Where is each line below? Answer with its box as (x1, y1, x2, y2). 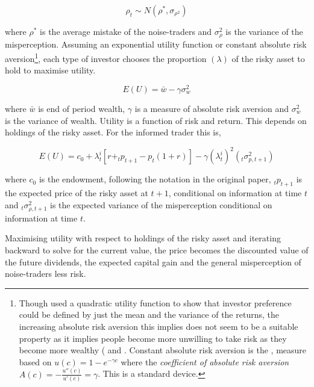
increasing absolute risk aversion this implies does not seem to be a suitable (19, 320, 298, 332)
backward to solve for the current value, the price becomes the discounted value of (5, 243, 309, 256)
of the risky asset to (231, 52, 305, 64)
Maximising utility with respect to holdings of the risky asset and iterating (5, 232, 281, 244)
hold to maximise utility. (5, 64, 96, 76)
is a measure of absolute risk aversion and (134, 102, 289, 114)
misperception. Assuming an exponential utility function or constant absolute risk (5, 38, 307, 51)
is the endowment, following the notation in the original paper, (39, 173, 271, 185)
